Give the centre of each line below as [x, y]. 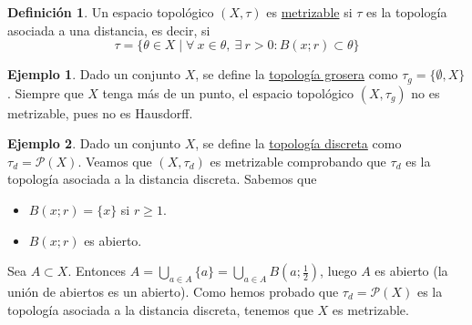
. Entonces [97, 271]
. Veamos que [115, 161]
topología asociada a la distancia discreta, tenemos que [160, 309]
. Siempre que [46, 92]
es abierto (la [411, 271]
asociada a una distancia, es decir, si [109, 30]
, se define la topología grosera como [297, 74]
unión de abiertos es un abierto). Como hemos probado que [173, 291]
